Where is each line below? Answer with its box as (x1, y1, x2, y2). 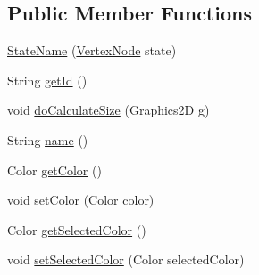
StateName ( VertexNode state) (7, 41, 177, 60)
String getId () (7, 70, 88, 89)
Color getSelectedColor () (7, 220, 146, 239)
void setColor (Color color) (7, 190, 155, 209)
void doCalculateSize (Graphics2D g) (7, 101, 210, 119)
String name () (7, 130, 88, 149)
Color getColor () (7, 160, 102, 179)
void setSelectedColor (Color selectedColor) (7, 250, 245, 269)
